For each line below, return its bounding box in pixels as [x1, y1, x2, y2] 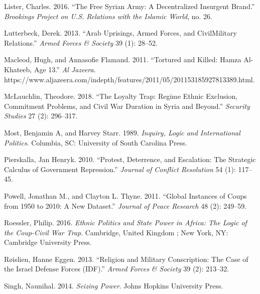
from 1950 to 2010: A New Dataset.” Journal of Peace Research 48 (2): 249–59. [4, 200, 247, 211]
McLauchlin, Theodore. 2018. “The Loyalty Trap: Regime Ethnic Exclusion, [4, 91, 238, 101]
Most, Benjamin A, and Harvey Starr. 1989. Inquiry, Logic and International [4, 127, 240, 137]
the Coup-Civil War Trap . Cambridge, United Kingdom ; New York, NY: [4, 227, 228, 237]
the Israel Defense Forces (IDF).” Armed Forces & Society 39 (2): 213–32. [4, 263, 229, 274]
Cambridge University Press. [4, 237, 92, 247]
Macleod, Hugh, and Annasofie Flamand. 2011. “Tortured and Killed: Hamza [4, 54, 241, 65]
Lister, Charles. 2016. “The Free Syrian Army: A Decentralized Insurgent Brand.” [4, 1, 255, 11]
